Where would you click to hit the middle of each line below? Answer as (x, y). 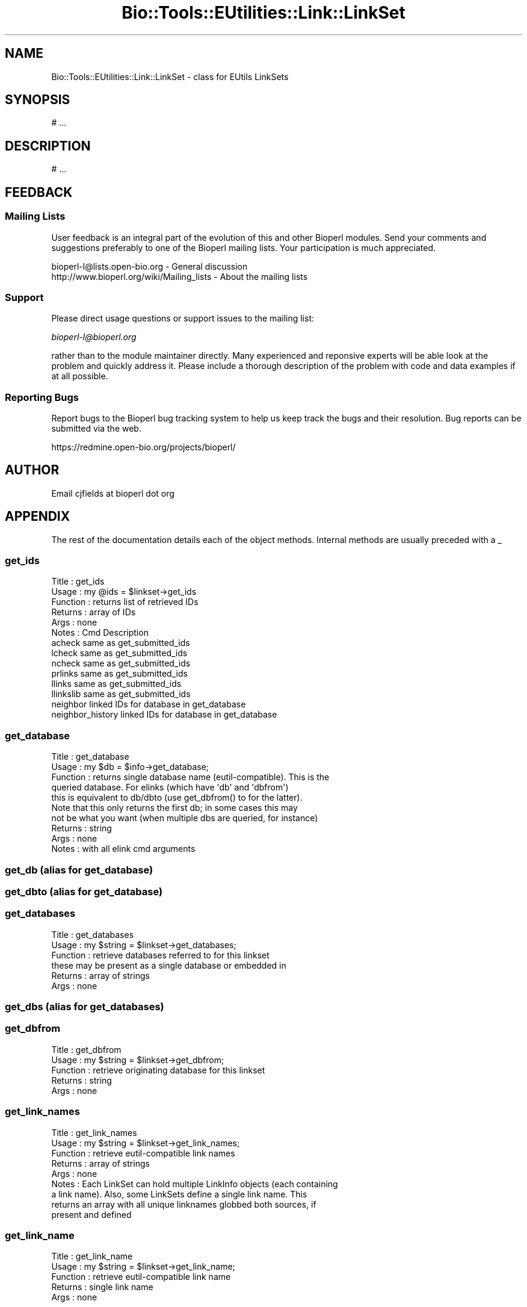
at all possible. (80, 376)
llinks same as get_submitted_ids (116, 684)
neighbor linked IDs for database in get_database (149, 704)
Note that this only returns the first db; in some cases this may (174, 808)
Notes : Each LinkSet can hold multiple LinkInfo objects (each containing (195, 1184)
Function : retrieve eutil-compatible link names (143, 1153)
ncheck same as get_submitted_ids (121, 663)
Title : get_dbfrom (86, 1049)
